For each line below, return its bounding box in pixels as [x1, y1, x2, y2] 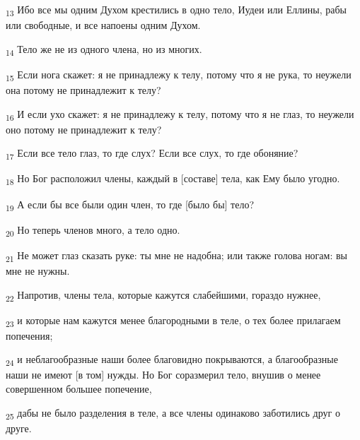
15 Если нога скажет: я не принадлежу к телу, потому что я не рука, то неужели [6, 66, 352, 83]
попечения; [6, 328, 53, 343]
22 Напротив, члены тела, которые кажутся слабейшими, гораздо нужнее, [6, 287, 321, 304]
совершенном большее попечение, [6, 381, 152, 396]
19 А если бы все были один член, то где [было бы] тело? [6, 196, 255, 213]
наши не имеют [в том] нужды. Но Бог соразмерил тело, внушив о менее [6, 367, 321, 382]
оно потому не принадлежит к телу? [6, 121, 162, 136]
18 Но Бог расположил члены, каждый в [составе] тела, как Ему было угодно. [6, 171, 340, 188]
